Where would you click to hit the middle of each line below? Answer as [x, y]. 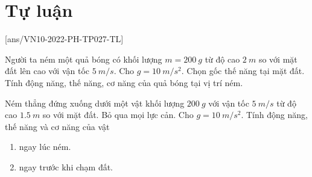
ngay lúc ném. [45, 147]
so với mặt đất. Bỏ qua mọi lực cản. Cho [118, 115]
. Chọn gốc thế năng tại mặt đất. [243, 71]
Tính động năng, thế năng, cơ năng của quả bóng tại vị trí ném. [124, 82]
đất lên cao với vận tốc [47, 71]
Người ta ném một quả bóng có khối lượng [84, 59]
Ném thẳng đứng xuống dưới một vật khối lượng [95, 103]
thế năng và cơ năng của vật [57, 126]
